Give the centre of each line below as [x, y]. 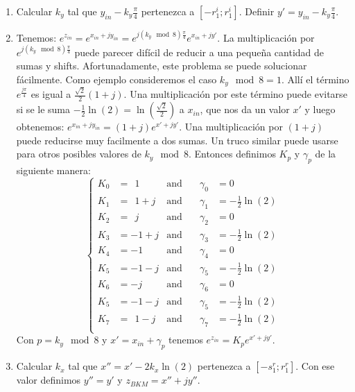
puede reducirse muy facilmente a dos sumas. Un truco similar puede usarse [177, 140]
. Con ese [315, 366]
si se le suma [43, 109]
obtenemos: [40, 127]
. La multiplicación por [266, 37]
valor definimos [49, 380]
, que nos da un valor [245, 109]
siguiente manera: [53, 170]
